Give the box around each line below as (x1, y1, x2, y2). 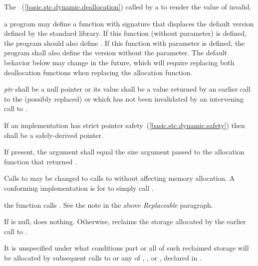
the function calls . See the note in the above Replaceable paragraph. (4, 199, 213, 210)
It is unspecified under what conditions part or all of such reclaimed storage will (4, 243, 249, 253)
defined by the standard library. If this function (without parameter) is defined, (4, 28, 247, 38)
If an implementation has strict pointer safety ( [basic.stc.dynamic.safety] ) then (4, 120, 245, 130)
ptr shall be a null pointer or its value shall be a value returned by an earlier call (4, 84, 251, 94)
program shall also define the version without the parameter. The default (4, 47, 228, 58)
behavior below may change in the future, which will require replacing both (4, 57, 235, 67)
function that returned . (4, 156, 77, 166)
